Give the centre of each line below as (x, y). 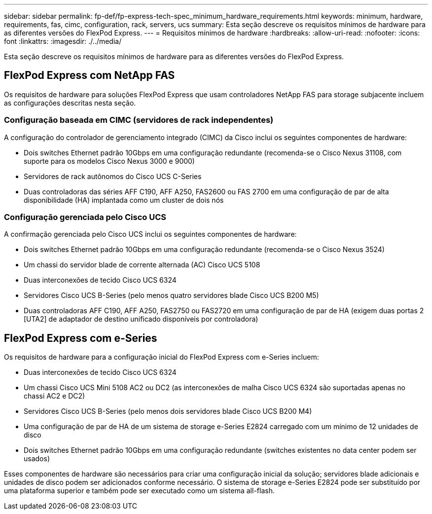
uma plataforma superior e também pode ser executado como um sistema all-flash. (139, 491)
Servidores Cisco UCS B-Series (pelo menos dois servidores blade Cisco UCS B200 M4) (168, 411)
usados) (37, 459)
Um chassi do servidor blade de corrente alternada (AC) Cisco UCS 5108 (142, 265)
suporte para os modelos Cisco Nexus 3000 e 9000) (109, 161)
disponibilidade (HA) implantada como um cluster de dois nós (124, 200)
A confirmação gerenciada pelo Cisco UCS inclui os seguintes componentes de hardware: (150, 234)
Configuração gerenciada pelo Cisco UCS (85, 217)
